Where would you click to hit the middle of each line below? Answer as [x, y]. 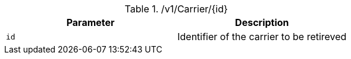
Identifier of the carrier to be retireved [262, 37]
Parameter [90, 22]
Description [262, 22]
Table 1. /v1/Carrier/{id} [176, 9]
